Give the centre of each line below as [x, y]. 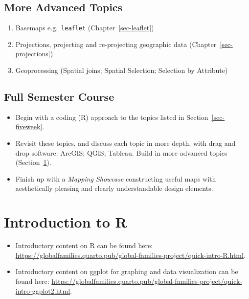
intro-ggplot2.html [43, 290]
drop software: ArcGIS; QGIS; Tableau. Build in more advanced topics [121, 152]
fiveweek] [29, 126]
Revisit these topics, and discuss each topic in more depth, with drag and [125, 143]
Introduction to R [66, 222]
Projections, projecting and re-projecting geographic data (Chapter [116, 44]
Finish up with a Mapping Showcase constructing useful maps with [116, 178]
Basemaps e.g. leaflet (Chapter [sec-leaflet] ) [85, 28]
